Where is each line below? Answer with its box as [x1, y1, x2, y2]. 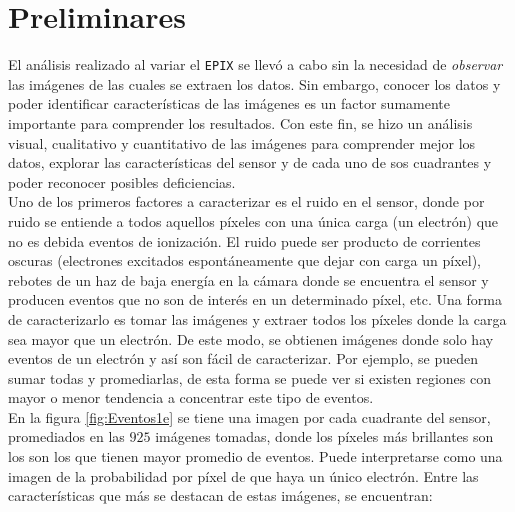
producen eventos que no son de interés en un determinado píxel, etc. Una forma [8, 289, 502, 310]
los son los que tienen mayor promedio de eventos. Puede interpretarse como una [8, 446, 503, 467]
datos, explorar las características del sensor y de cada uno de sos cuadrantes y [8, 152, 492, 173]
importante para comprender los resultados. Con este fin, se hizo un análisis [8, 112, 473, 133]
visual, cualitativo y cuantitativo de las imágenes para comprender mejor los [8, 132, 476, 153]
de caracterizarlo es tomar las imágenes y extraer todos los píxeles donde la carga [8, 308, 507, 329]
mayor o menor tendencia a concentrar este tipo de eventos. [8, 387, 374, 408]
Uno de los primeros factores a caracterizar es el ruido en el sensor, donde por [8, 191, 485, 212]
